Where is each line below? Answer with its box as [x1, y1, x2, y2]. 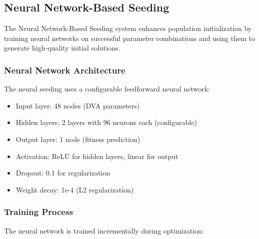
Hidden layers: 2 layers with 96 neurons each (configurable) [15, 117, 197, 127]
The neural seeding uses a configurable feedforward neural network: [4, 83, 210, 94]
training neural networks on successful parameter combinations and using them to [4, 32, 255, 43]
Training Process [4, 205, 73, 218]
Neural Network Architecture [4, 63, 125, 76]
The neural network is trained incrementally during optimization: [4, 225, 204, 235]
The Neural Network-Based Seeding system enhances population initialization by [4, 23, 252, 33]
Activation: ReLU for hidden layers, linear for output [15, 150, 178, 161]
